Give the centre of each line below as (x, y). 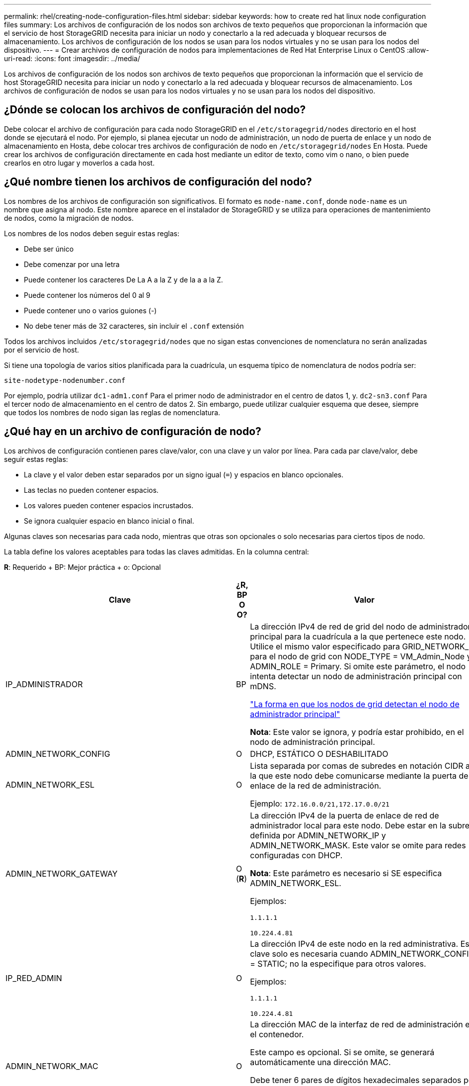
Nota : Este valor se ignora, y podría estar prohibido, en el (357, 732)
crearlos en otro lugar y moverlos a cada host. (79, 163)
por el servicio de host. (42, 350)
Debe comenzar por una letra (72, 264)
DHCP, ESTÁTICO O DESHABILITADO (319, 754)
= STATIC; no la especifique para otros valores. (338, 963)
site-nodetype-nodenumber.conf (65, 380)
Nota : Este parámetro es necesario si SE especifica (346, 873)
